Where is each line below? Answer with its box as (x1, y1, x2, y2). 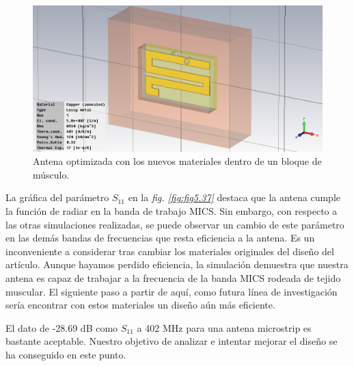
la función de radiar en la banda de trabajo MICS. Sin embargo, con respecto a (5, 204, 338, 218)
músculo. (33, 167, 70, 181)
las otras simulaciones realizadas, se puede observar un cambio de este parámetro (5, 217, 344, 231)
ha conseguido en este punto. (5, 347, 126, 361)
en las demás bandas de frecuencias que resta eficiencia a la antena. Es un (5, 231, 315, 245)
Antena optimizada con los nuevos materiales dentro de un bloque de (33, 154, 322, 168)
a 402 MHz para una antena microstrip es (137, 320, 312, 335)
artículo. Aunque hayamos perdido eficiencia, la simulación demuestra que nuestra (5, 257, 349, 272)
